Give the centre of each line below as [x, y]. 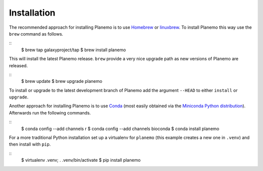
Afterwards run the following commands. [50, 113]
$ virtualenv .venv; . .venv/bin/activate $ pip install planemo [81, 160]
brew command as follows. [36, 34]
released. [18, 65]
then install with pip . [30, 144]
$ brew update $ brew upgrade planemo [62, 81]
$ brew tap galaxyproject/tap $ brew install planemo [74, 50]
